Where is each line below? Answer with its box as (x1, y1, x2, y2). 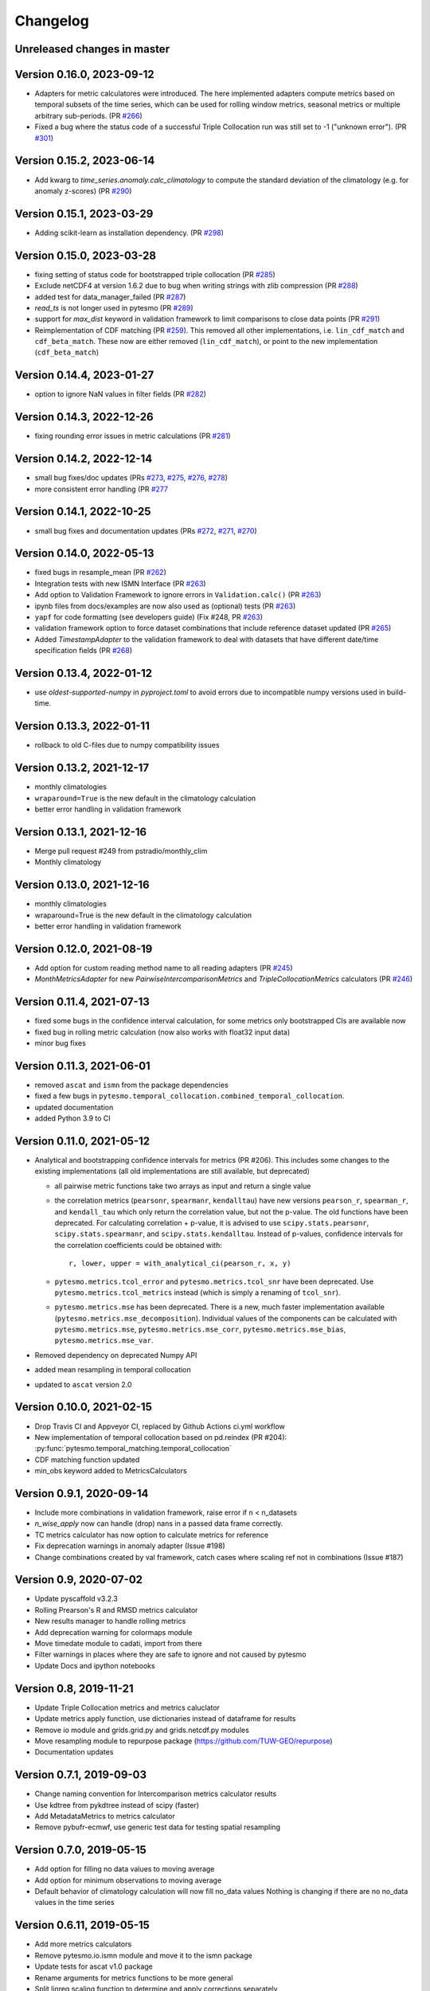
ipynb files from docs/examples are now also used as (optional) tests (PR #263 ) (34, 601, 296, 611)
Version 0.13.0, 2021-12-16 (14, 878, 150, 892)
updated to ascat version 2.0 (34, 1379, 132, 1389)
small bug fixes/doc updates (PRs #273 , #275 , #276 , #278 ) (34, 473, 229, 483)
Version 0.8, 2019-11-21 (14, 1681, 135, 1696)
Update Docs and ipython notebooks (34, 1660, 155, 1670)
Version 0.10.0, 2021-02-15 (14, 1400, 153, 1414)
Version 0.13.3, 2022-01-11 (14, 719, 150, 733)
